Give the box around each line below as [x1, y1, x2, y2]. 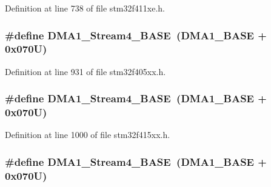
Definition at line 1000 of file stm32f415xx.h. [5, 128, 170, 141]
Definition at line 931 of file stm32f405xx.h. [5, 65, 166, 77]
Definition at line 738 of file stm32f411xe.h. [5, 2, 165, 14]
